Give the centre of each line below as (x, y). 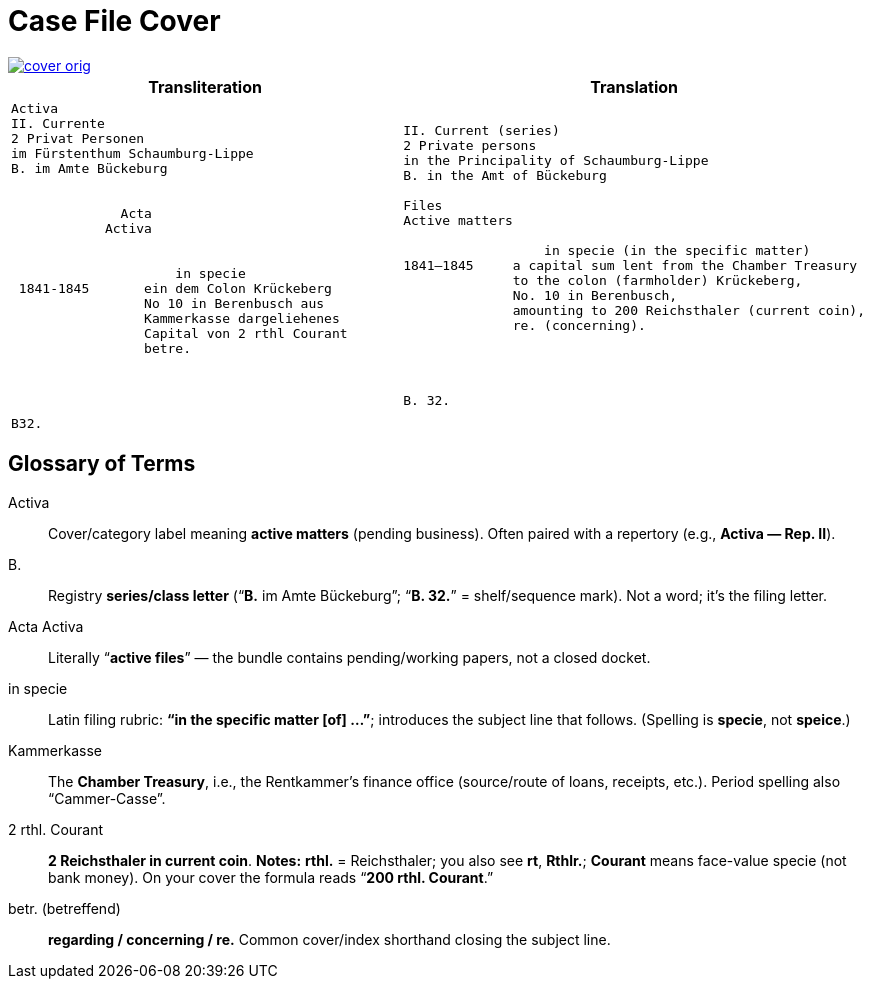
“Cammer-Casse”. (107, 798)
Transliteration (205, 86)
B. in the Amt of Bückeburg (505, 176)
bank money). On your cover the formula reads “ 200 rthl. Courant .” (271, 877)
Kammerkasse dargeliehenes (242, 318)
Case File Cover (114, 21)
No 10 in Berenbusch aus (234, 303)
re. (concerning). (579, 326)
